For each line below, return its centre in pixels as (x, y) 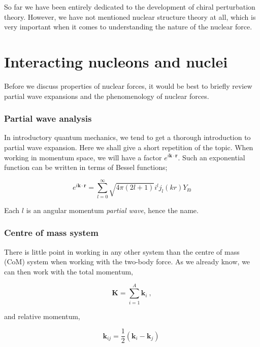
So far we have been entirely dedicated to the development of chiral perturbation (130, 7)
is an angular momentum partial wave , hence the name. (112, 210)
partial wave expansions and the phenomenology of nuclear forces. (107, 96)
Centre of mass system (51, 233)
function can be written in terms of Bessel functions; (86, 167)
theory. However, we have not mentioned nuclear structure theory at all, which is (130, 16)
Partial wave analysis (48, 118)
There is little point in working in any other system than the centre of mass (122, 251)
